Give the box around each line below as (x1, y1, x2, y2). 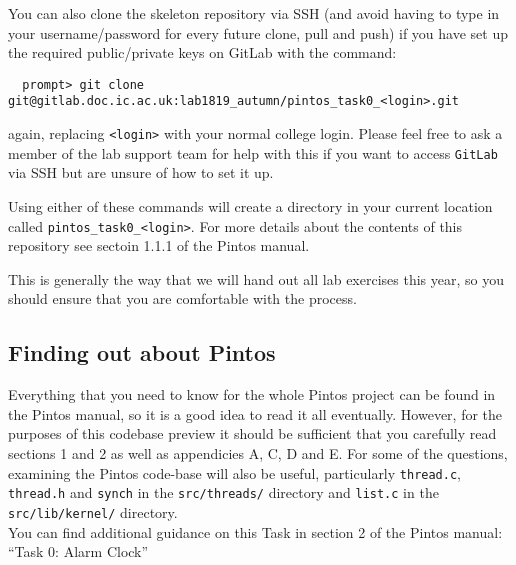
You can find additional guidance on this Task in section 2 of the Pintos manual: (8, 521, 503, 542)
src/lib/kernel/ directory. (8, 501, 178, 522)
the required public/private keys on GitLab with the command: (8, 42, 397, 63)
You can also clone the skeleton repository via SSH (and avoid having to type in (8, 3, 500, 23)
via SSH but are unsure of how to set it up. (8, 162, 274, 183)
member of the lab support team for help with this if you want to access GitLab (8, 142, 498, 163)
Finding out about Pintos (8, 337, 276, 368)
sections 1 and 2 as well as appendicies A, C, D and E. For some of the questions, (8, 443, 508, 464)
